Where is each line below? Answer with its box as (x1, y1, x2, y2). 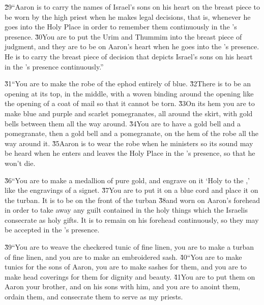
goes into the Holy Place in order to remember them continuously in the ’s (5, 21, 237, 32)
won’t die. (5, 157, 36, 168)
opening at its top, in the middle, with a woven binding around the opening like (5, 88, 254, 98)
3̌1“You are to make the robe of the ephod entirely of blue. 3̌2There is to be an (5, 78, 251, 89)
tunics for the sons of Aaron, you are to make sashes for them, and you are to (5, 261, 247, 272)
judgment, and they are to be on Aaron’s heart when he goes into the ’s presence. (5, 41, 259, 52)
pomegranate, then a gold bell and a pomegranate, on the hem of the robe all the (5, 128, 259, 139)
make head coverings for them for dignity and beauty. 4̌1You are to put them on (5, 271, 255, 282)
